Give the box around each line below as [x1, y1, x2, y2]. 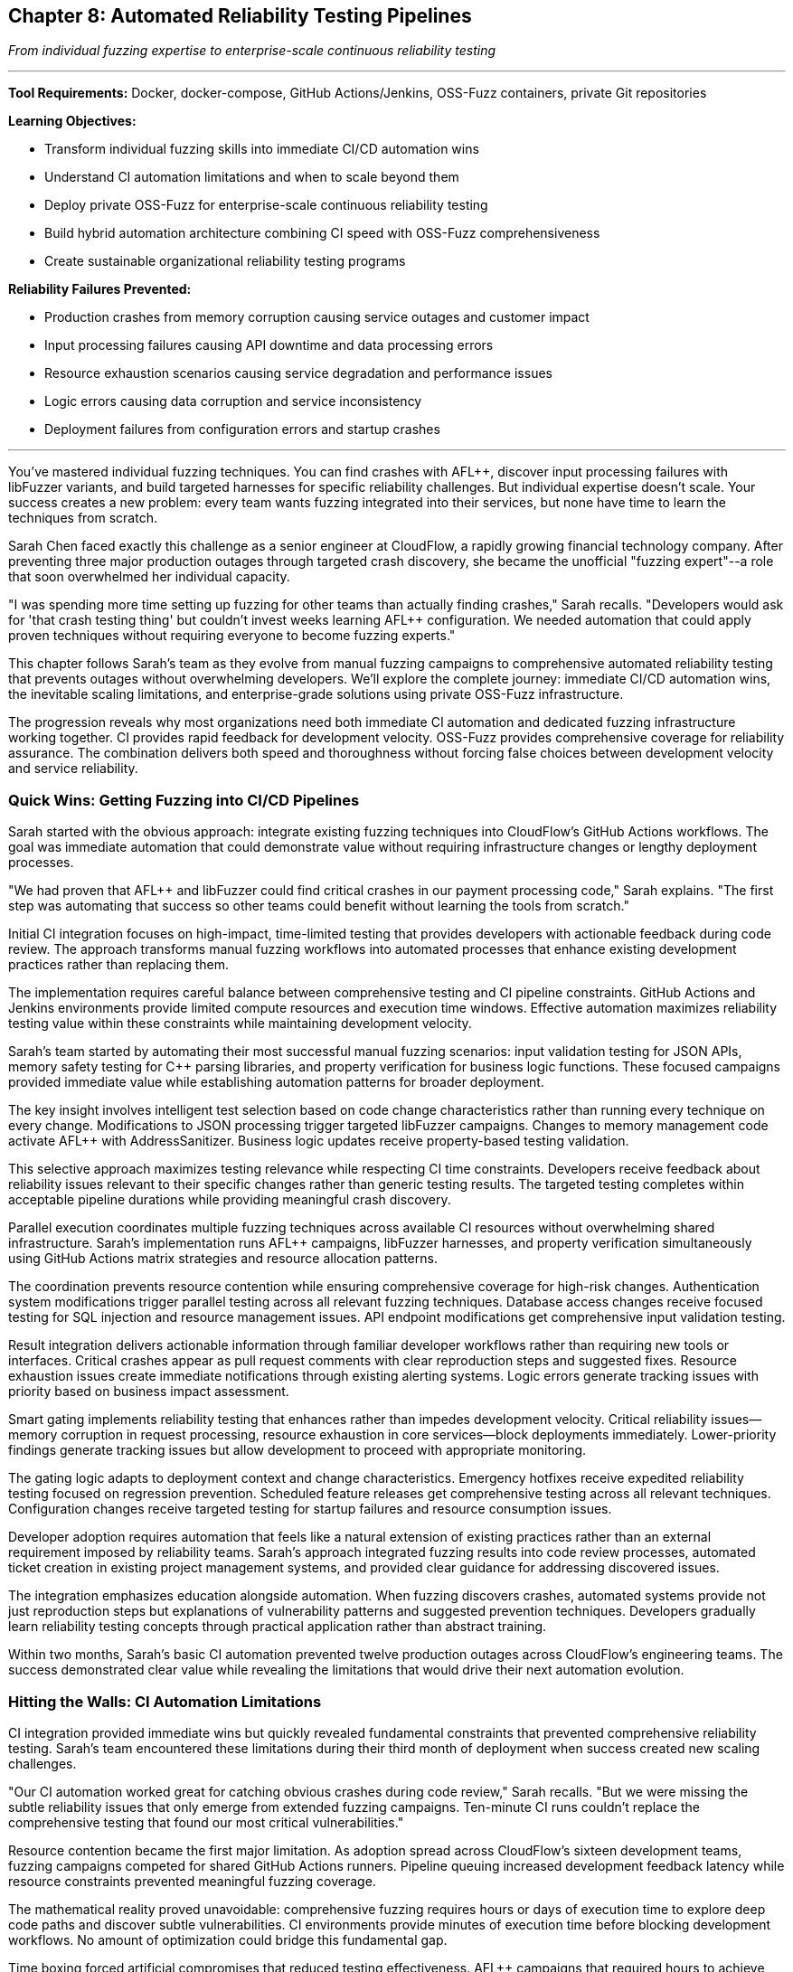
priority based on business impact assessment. [8, 1383, 289, 1400]
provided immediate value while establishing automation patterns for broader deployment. [8, 1074, 544, 1090]
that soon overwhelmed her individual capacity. [8, 569, 290, 585]
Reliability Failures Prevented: [8, 281, 192, 297]
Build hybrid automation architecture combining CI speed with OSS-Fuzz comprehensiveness [44, 225, 600, 241]
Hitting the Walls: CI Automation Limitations [8, 1692, 322, 1711]
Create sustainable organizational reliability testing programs [44, 253, 406, 269]
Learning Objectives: [8, 113, 137, 129]
